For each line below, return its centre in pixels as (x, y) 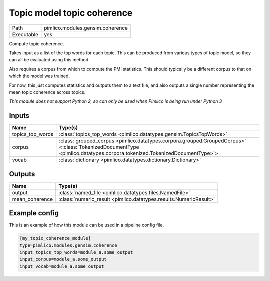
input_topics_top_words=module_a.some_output (76, 252)
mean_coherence (33, 199)
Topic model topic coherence (71, 13)
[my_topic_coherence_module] (55, 238)
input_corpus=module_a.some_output (63, 259)
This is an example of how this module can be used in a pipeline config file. (87, 225)
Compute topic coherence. (37, 44)
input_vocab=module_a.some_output (62, 266)
